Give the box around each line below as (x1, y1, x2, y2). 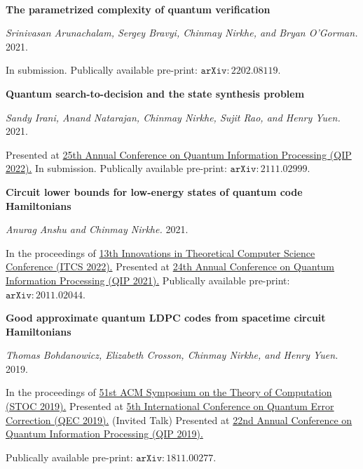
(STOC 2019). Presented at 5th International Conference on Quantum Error (6, 399, 334, 414)
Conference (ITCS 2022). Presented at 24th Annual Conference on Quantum (6, 259, 335, 274)
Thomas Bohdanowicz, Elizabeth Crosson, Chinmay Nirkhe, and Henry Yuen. (6, 348, 338, 362)
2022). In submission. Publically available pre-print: (6, 161, 227, 176)
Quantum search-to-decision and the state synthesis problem (6, 86, 305, 100)
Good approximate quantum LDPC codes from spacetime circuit (6, 310, 326, 325)
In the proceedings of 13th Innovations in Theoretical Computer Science (6, 245, 315, 260)
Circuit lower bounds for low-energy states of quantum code (6, 184, 303, 199)
